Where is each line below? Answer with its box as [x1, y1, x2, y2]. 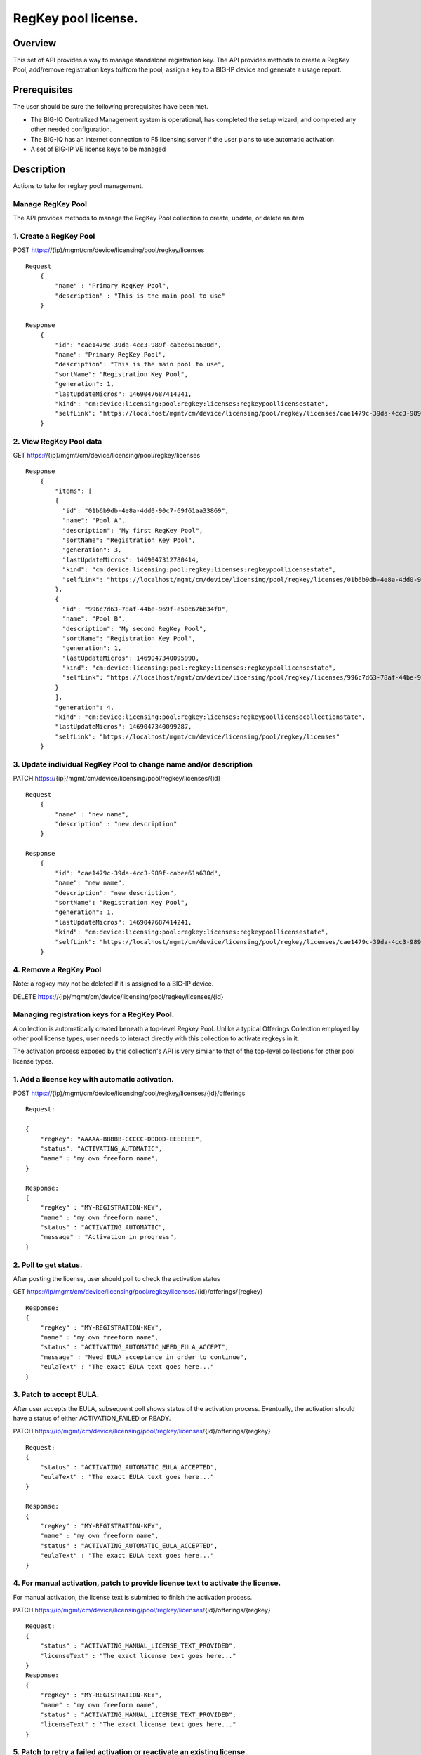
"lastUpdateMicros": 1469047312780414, [62, 555, 200, 564]
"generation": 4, [55, 703, 115, 711]
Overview [13, 37, 57, 49]
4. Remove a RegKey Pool [13, 965, 102, 974]
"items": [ [55, 487, 93, 495]
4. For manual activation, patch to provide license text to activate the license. [13, 1578, 281, 1588]
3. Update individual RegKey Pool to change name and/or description [13, 759, 253, 769]
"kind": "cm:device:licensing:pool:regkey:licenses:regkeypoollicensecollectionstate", [55, 713, 366, 721]
